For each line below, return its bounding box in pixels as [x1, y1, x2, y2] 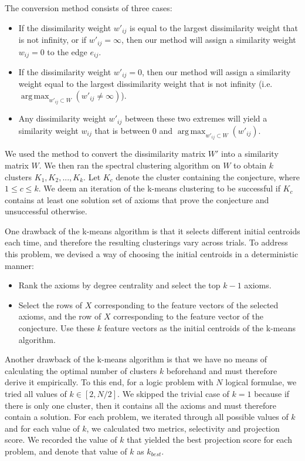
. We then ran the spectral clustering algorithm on [39, 159, 221, 171]
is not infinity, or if [18, 33, 87, 46]
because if [254, 388, 290, 400]
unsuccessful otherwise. [5, 205, 87, 217]
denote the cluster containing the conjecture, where [116, 170, 300, 183]
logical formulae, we [225, 376, 297, 388]
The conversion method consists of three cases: [5, 2, 172, 14]
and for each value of [5, 422, 80, 434]
